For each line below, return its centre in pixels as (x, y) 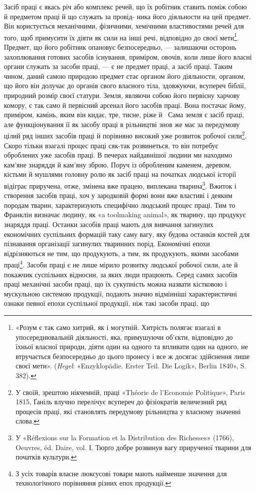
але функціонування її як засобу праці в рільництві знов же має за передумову (122, 124)
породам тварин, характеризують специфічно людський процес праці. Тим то (120, 205)
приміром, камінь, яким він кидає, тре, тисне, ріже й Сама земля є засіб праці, (124, 115)
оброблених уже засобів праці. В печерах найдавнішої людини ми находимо (118, 155)
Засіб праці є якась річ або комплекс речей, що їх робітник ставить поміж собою (126, 6)
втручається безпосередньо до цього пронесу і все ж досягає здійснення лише (132, 356)
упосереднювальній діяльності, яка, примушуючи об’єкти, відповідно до (124, 337)
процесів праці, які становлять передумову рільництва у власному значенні (128, 411)
